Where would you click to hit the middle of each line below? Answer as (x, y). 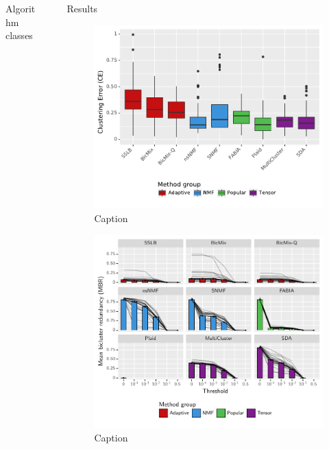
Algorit (21, 8)
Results (82, 8)
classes (19, 35)
